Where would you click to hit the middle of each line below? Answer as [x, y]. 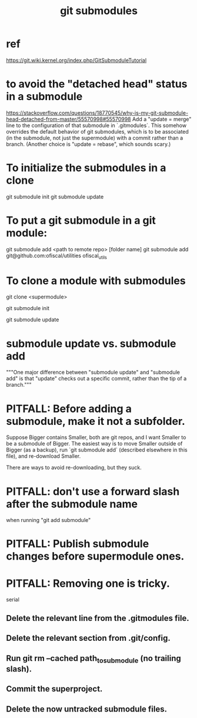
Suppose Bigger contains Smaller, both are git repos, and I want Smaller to [96, 437]
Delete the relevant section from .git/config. [88, 638]
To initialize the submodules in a [86, 168]
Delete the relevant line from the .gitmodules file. [98, 618]
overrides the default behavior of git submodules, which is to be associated [98, 131]
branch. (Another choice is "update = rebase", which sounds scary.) [89, 144]
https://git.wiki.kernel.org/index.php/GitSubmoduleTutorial [76, 60]
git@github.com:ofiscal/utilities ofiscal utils [57, 256]
